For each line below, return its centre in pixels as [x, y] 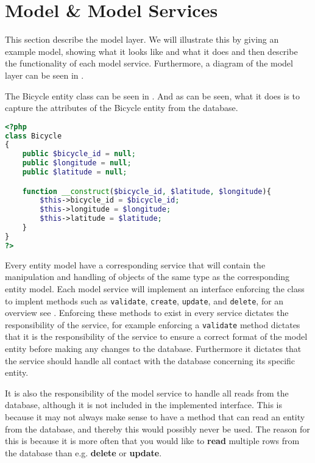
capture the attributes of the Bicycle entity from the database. [122, 108]
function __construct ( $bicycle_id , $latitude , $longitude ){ [147, 191]
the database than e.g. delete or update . [83, 452]
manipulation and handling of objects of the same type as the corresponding [147, 277]
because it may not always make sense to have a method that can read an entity [155, 416]
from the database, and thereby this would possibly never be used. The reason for [157, 429]
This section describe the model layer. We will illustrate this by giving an [142, 39]
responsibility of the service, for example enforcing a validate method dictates [153, 324]
